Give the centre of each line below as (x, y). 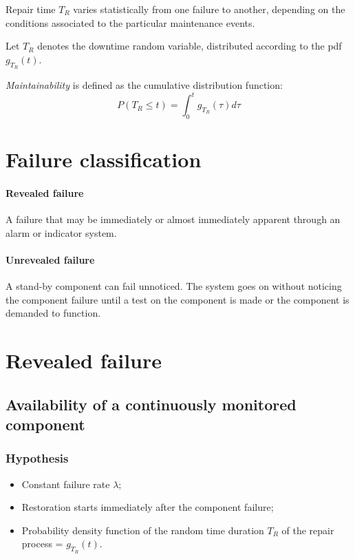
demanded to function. (53, 313)
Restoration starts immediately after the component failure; (148, 507)
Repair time (31, 9)
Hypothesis (37, 458)
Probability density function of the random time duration (143, 530)
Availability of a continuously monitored (151, 404)
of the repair (308, 530)
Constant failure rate (66, 484)
